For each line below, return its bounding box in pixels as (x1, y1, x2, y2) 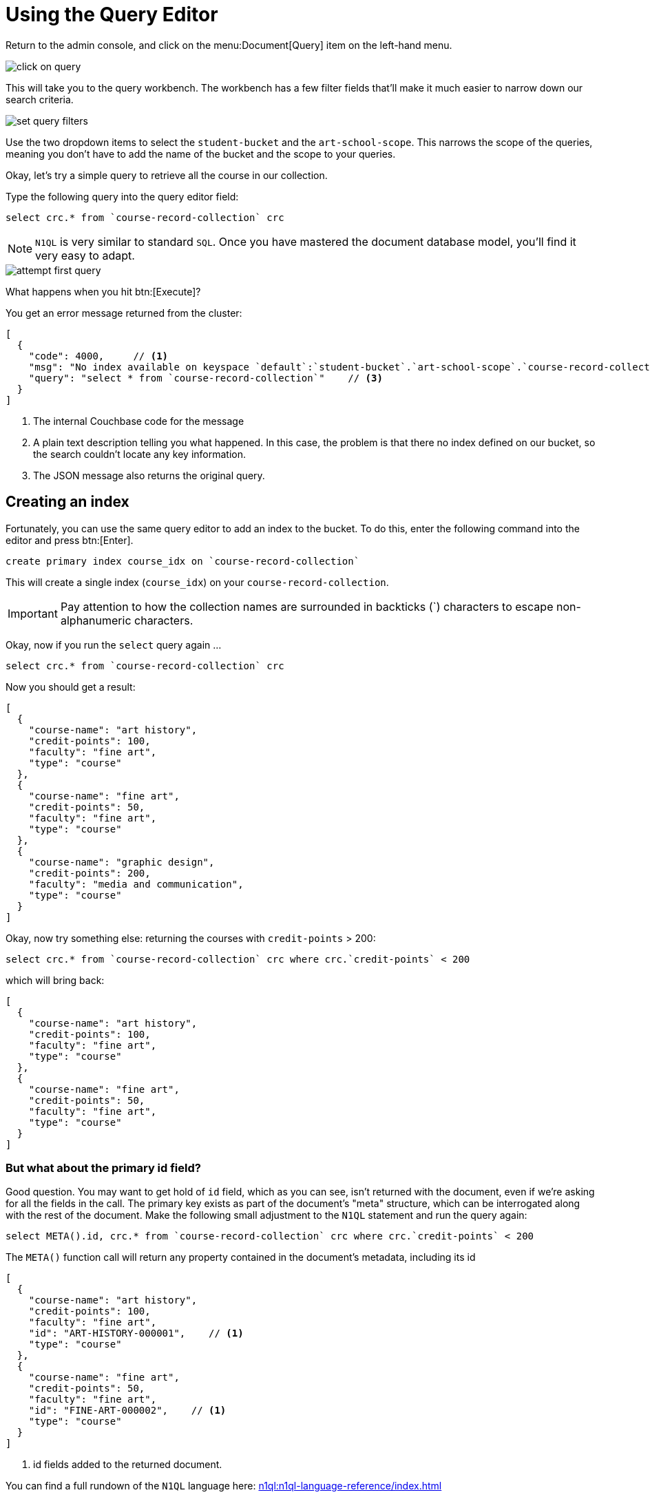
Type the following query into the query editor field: (6, 190, 239, 202)
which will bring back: (6, 974, 105, 986)
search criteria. (6, 93, 74, 105)
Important (8, 606, 58, 620)
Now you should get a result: (6, 680, 136, 693)
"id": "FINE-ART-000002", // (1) (28, 1405, 227, 1416)
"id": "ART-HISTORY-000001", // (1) (28, 1328, 244, 1339)
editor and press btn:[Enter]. (6, 534, 134, 546)
